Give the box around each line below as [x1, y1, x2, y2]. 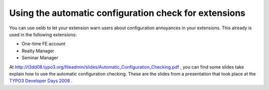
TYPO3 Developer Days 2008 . [9, 78, 73, 84]
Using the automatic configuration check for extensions [9, 7, 246, 18]
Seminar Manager [21, 55, 58, 61]
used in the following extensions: [9, 31, 77, 37]
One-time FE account [21, 41, 66, 47]
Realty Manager [21, 48, 54, 54]
